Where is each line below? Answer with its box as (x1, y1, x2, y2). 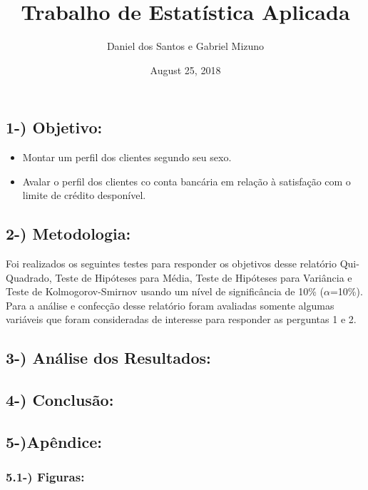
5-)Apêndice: (6, 431, 102, 453)
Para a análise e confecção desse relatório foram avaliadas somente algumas (6, 297, 334, 312)
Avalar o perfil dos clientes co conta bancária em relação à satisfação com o (22, 173, 351, 188)
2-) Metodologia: (6, 223, 131, 245)
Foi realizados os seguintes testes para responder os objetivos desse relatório (6, 256, 337, 271)
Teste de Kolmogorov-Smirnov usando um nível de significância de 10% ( (6, 284, 324, 299)
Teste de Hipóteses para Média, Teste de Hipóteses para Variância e (55, 270, 352, 285)
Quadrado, (6, 270, 52, 285)
